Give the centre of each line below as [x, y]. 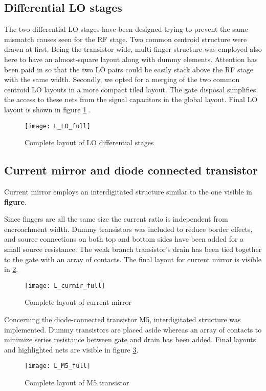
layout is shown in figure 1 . [48, 109]
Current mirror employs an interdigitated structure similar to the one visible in [128, 191]
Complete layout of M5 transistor [77, 383]
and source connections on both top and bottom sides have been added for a [124, 239]
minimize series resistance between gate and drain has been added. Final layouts [130, 339]
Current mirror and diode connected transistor [131, 170]
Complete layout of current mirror [78, 302]
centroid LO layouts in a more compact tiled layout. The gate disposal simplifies [130, 89]
